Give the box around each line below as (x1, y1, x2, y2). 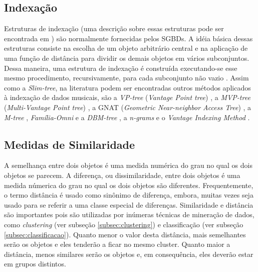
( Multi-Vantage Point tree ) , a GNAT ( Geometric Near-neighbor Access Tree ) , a (4, 102, 251, 112)
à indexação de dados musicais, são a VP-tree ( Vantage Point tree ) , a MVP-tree (4, 92, 250, 103)
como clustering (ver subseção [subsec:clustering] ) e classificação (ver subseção (4, 219, 243, 229)
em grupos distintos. (4, 258, 66, 269)
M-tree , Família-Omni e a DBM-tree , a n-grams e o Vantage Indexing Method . (4, 112, 250, 122)
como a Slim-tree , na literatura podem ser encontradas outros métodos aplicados (4, 82, 251, 93)
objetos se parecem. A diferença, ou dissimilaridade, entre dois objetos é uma (4, 169, 240, 180)
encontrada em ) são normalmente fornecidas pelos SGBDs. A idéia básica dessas (4, 33, 253, 43)
